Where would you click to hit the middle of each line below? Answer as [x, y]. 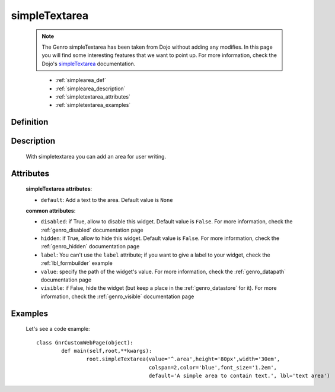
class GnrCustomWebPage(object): [85, 342]
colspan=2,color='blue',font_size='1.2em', [213, 367]
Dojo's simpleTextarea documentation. [89, 64]
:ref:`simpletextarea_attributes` [93, 97]
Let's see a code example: [58, 329]
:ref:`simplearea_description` [90, 88]
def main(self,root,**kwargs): [107, 351]
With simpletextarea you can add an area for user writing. [96, 156]
